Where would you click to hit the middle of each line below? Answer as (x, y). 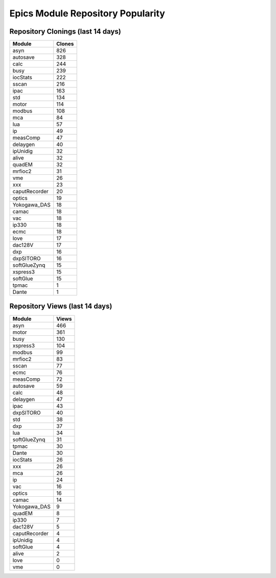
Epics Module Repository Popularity (87, 13)
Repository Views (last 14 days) (61, 306)
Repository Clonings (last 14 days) (65, 31)
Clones (65, 44)
